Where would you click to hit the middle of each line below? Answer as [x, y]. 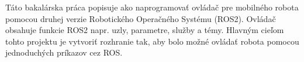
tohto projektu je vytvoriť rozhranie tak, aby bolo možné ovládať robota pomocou [152, 41]
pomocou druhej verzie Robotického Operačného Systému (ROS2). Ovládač [141, 18]
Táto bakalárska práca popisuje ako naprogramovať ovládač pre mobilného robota [152, 7]
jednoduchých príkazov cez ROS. [64, 52]
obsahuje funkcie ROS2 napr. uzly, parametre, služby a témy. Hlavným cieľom [145, 30]
